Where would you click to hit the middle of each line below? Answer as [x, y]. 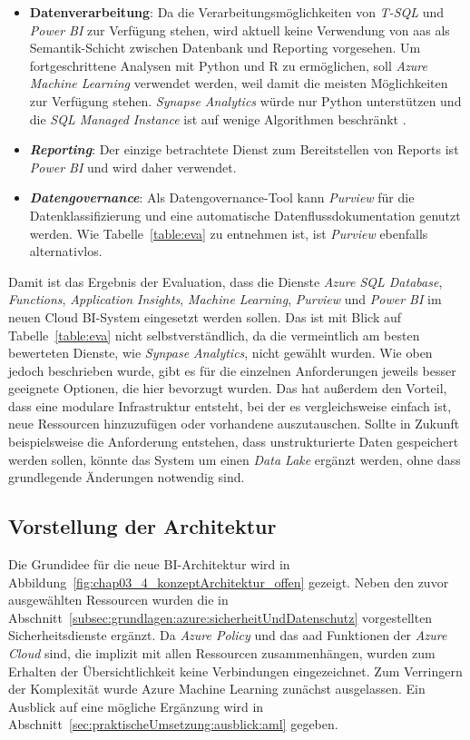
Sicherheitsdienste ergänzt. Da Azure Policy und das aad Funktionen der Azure [228, 635]
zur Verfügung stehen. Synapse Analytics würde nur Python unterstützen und [245, 100]
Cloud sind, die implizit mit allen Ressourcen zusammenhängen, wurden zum [222, 653]
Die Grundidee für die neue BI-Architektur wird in [149, 564]
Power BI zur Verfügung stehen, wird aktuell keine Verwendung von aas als [240, 30]
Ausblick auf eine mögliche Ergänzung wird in [136, 706]
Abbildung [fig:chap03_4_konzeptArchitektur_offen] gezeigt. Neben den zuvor [229, 582]
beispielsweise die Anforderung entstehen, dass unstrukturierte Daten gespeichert [234, 442]
